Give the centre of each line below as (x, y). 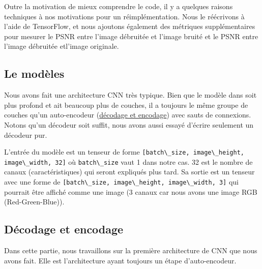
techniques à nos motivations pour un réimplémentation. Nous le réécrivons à (124, 16)
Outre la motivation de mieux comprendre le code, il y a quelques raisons (119, 6)
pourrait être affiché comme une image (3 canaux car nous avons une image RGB (131, 191)
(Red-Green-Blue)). (34, 202)
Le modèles (34, 73)
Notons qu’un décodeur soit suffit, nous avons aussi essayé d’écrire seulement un (129, 124)
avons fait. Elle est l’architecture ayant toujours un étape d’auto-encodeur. (120, 260)
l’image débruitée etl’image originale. (62, 46)
